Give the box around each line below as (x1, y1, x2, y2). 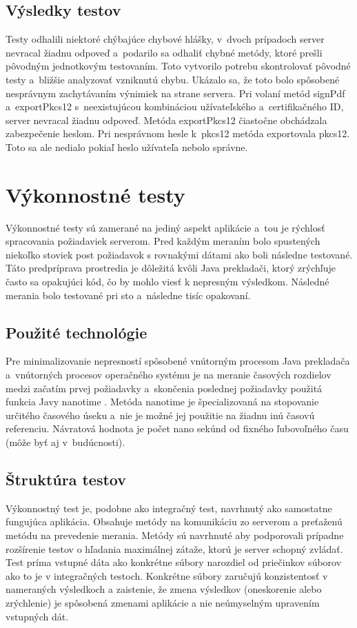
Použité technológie (6, 321, 147, 343)
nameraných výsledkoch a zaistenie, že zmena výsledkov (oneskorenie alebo (6, 582, 322, 596)
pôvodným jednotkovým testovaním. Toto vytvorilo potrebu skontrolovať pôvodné (6, 59, 351, 73)
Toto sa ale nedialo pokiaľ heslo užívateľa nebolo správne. (6, 139, 248, 154)
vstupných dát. (6, 609, 69, 623)
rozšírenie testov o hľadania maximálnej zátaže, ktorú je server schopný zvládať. (6, 541, 343, 556)
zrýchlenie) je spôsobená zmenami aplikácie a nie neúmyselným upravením (6, 595, 320, 609)
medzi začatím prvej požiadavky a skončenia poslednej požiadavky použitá (6, 381, 323, 395)
